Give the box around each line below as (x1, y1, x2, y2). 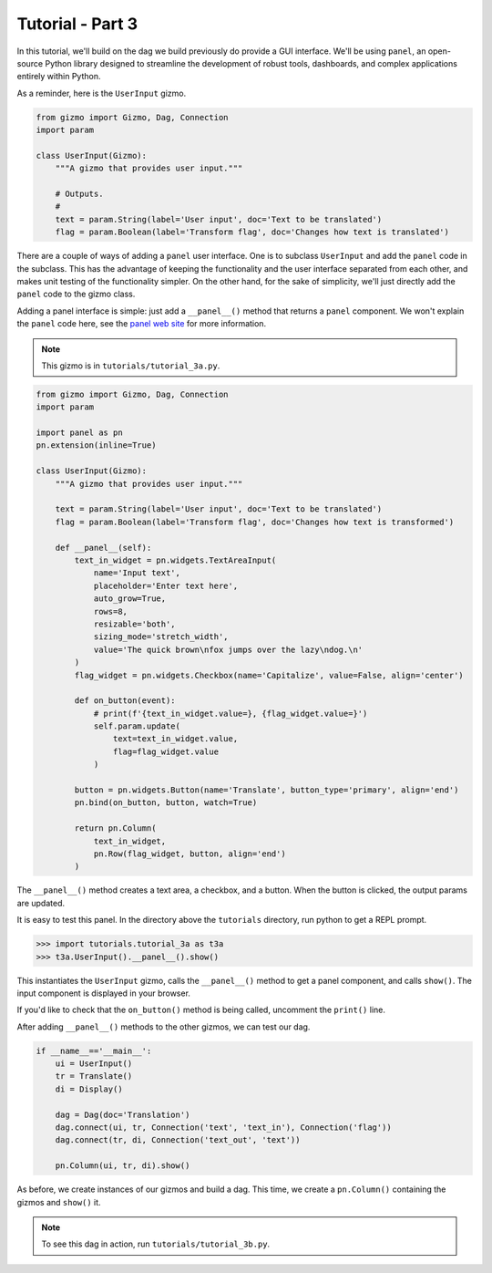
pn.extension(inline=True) (36, 440, 157, 450)
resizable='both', (93, 618, 177, 629)
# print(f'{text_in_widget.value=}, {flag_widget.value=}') (93, 708, 368, 719)
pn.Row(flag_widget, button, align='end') (93, 848, 286, 859)
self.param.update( (93, 721, 181, 731)
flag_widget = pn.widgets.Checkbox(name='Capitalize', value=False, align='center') (74, 670, 464, 680)
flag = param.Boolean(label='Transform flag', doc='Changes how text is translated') (55, 227, 450, 237)
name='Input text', (93, 568, 181, 578)
